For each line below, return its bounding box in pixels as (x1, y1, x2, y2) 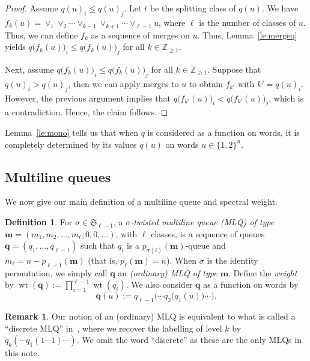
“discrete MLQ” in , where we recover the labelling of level (5, 321, 222, 334)
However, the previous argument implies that (5, 91, 171, 104)
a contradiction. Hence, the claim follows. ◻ (5, 106, 168, 118)
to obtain (189, 77, 223, 89)
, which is (269, 91, 304, 104)
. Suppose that (207, 62, 261, 75)
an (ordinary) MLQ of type (118, 266, 217, 279)
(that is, (88, 254, 118, 266)
